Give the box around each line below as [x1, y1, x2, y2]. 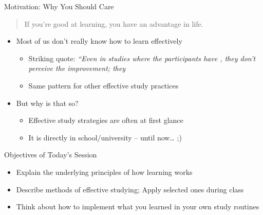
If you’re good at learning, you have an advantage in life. [24, 18, 203, 29]
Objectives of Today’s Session [4, 149, 97, 160]
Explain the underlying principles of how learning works [16, 166, 193, 177]
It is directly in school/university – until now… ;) [28, 132, 182, 142]
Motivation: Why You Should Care [4, 1, 114, 11]
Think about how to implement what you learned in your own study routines [16, 201, 259, 212]
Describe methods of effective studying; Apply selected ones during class [16, 184, 244, 194]
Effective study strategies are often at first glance [28, 115, 183, 126]
